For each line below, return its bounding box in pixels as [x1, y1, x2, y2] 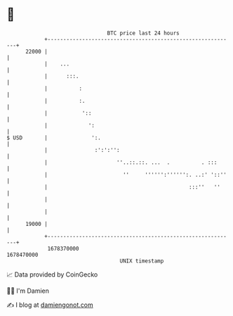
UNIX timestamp [119, 257, 164, 265]
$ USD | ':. [6, 134, 101, 141]
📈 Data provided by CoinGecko [6, 270, 98, 279]
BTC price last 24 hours [107, 30, 180, 37]
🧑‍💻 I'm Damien [6, 286, 50, 295]
